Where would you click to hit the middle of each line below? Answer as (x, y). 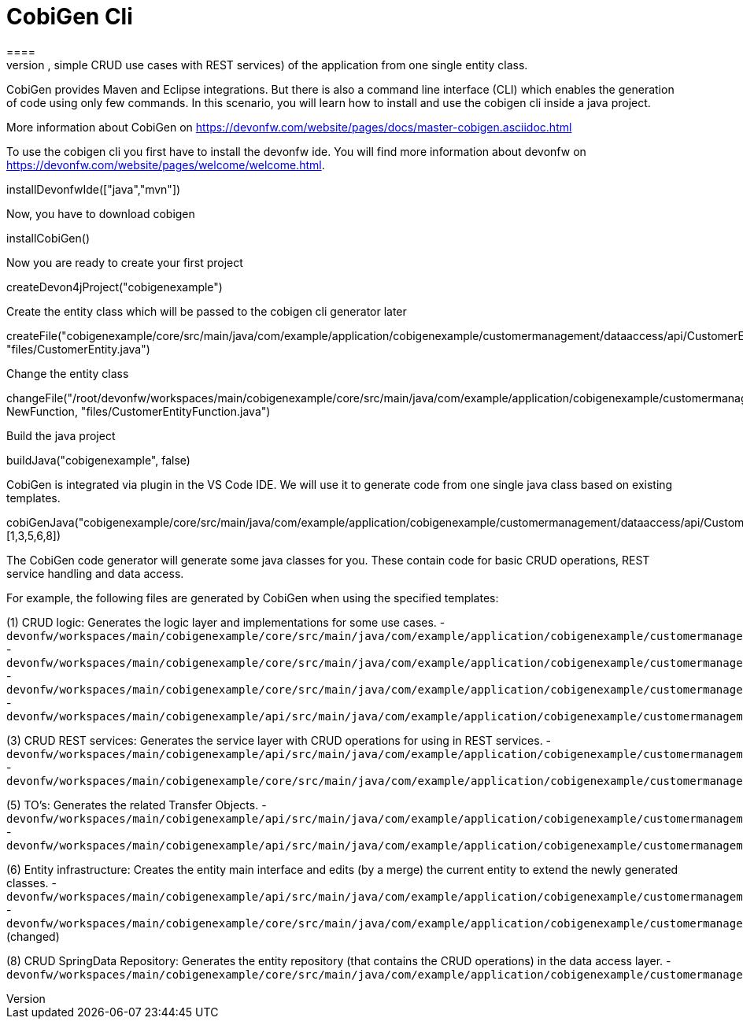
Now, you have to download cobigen (101, 213)
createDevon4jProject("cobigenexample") (115, 287)
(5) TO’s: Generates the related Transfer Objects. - (137, 805)
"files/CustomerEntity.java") (78, 349)
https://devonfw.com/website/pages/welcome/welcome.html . (166, 165)
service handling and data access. (95, 573)
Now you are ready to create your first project (125, 262)
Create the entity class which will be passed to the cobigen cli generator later (207, 311)
